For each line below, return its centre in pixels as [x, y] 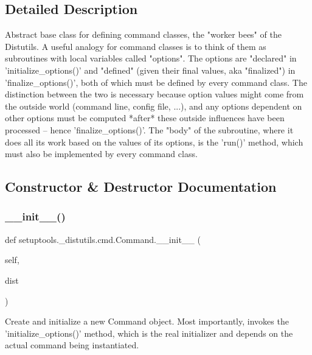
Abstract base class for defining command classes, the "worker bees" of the [143, 34]
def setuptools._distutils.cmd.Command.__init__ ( [103, 239]
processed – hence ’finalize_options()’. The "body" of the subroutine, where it [149, 129]
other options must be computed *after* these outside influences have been [145, 118]
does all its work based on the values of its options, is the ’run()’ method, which [154, 142]
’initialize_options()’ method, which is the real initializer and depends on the [149, 333]
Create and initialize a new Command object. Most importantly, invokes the [147, 321]
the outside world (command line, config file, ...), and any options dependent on [154, 106]
